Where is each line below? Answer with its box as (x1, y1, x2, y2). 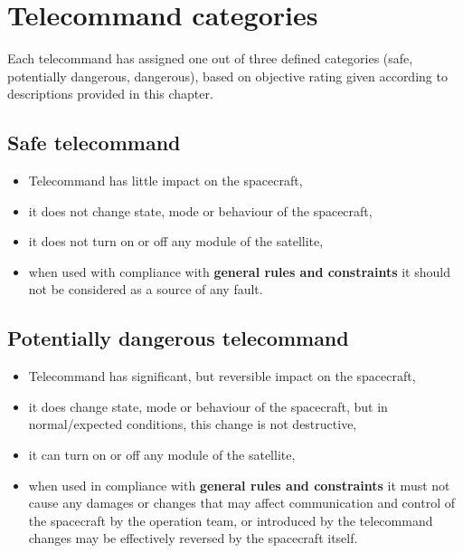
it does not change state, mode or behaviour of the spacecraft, (28, 201, 373, 220)
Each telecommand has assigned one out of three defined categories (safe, (7, 49, 413, 68)
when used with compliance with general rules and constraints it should (28, 262, 450, 281)
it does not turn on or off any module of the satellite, (28, 232, 324, 251)
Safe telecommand (7, 129, 181, 157)
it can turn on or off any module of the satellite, (28, 445, 296, 464)
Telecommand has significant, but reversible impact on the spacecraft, (28, 367, 416, 386)
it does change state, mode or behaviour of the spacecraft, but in (28, 396, 388, 415)
